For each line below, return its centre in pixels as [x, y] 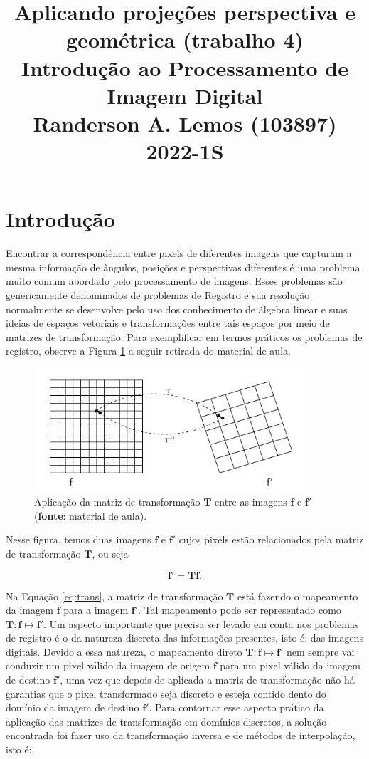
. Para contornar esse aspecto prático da [236, 707]
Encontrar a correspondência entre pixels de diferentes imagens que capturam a [179, 253]
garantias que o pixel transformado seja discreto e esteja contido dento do [166, 693]
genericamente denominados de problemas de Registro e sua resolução [158, 295]
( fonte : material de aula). [91, 515]
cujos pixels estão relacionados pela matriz [271, 539]
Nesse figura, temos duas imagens [79, 539]
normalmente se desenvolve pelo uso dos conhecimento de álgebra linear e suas [177, 309]
